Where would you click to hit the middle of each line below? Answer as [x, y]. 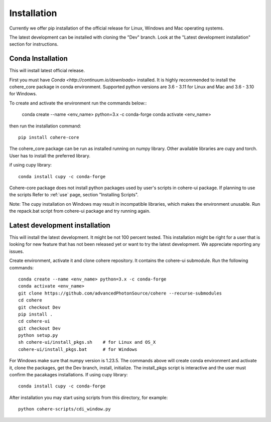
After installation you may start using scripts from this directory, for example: [89, 397]
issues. [17, 251]
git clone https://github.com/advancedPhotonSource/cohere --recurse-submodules [120, 293]
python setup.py [38, 335]
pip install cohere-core [49, 137]
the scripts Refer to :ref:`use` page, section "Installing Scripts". [74, 195]
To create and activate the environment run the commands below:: [78, 103]
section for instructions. [34, 44]
